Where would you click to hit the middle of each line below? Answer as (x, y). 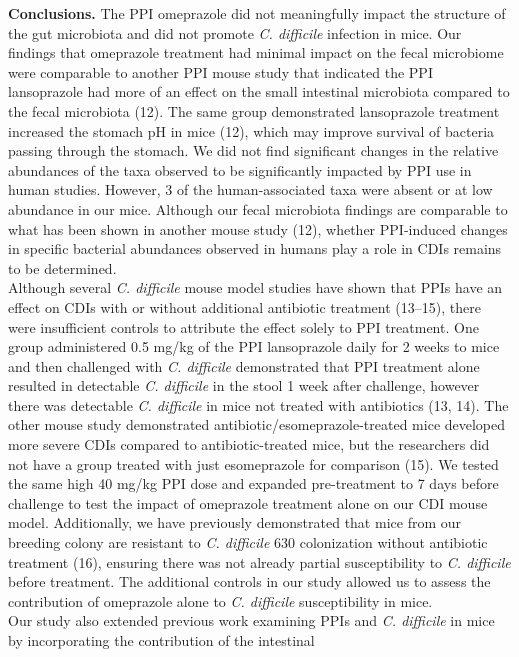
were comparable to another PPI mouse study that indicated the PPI (220, 71)
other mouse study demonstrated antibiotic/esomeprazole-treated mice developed (257, 424)
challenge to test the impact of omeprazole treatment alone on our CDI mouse (248, 502)
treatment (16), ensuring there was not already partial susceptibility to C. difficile (259, 561)
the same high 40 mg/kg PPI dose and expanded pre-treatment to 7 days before (253, 483)
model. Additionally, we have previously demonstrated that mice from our (234, 522)
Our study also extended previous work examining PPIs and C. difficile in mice (251, 620)
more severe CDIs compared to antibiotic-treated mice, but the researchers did (249, 444)
